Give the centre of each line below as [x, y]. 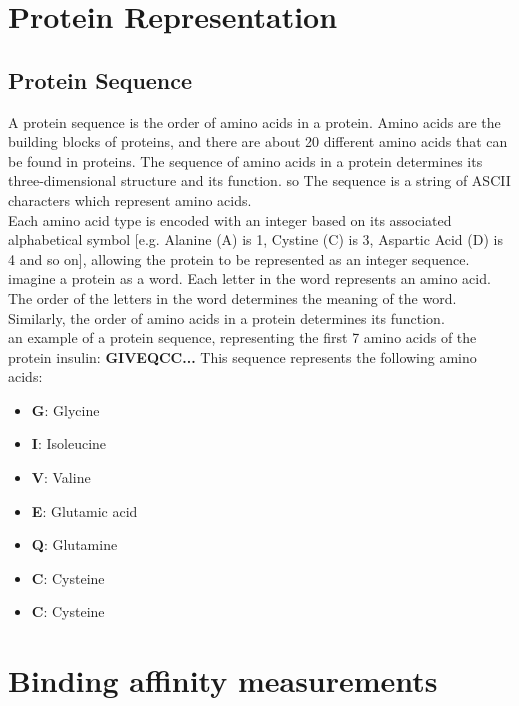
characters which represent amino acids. [130, 199]
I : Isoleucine [69, 443]
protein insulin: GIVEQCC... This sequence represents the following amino [242, 356]
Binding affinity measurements [223, 680]
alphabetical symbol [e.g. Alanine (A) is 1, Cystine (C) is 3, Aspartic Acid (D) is [255, 239]
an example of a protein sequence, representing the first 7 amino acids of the [242, 337]
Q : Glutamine [74, 544]
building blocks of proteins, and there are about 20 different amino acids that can [258, 141]
